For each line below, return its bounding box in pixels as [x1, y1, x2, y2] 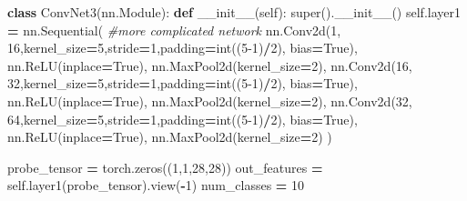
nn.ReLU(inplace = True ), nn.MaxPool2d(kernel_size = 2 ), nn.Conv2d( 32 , [7, 91, 412, 110]
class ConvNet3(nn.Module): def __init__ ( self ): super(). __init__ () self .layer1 [7, 3, 461, 21]
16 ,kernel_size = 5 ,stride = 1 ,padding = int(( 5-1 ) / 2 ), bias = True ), [7, 38, 358, 57]
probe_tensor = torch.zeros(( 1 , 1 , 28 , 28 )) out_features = [7, 157, 323, 176]
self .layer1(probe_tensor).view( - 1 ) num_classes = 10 [7, 176, 305, 195]
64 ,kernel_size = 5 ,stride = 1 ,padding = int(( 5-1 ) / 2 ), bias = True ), [7, 109, 358, 128]
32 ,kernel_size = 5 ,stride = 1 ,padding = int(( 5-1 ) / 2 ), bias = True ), [7, 74, 358, 93]
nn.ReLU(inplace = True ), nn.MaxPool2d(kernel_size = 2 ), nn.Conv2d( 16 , [7, 55, 412, 75]
